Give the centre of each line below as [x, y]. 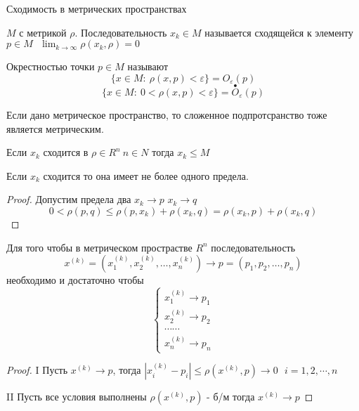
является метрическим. [55, 128]
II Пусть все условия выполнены [77, 397]
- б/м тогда [231, 397]
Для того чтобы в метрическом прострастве [99, 247]
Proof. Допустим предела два [69, 199]
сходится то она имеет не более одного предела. [146, 175]
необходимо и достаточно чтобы [75, 280]
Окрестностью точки [51, 66]
